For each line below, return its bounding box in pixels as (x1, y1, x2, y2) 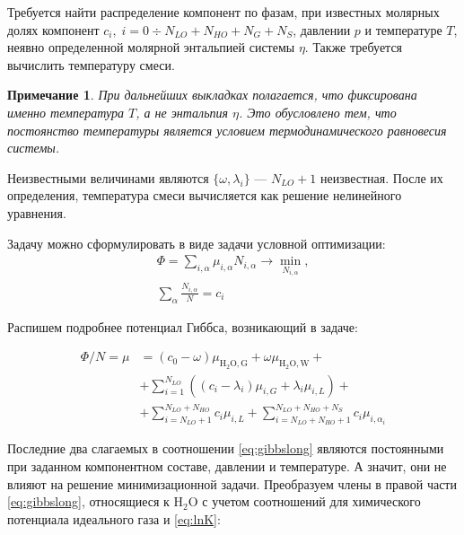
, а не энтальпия (136, 102, 229, 121)
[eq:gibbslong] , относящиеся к (7, 492, 170, 511)
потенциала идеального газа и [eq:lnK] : (7, 509, 221, 528)
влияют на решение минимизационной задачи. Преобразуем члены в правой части (7, 474, 457, 493)
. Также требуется (304, 38, 403, 57)
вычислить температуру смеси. (7, 55, 175, 74)
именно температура (7, 102, 124, 121)
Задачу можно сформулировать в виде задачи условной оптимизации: (7, 233, 386, 252)
